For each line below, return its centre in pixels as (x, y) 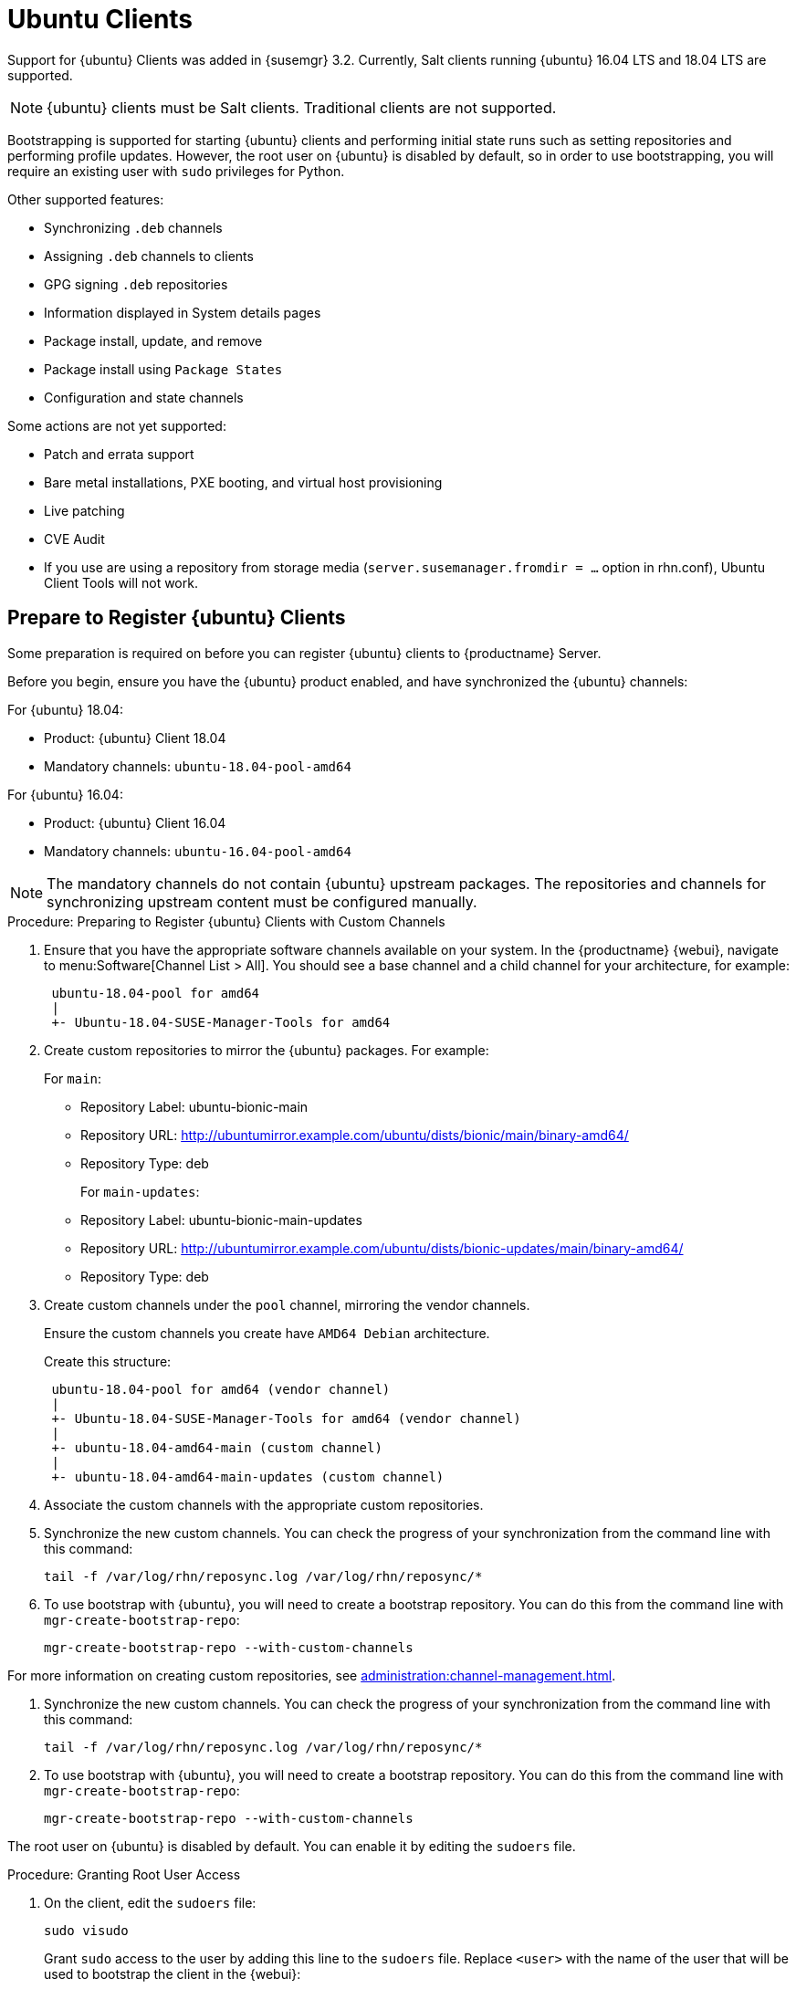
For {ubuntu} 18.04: (66, 709)
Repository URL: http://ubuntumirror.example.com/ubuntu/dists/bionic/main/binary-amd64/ (355, 1135)
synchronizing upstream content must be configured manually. (262, 901)
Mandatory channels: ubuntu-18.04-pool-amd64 (198, 766)
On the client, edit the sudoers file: (150, 1902)
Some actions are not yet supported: (117, 425)
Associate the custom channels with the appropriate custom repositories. (264, 1504)
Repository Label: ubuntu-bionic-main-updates (221, 1220)
